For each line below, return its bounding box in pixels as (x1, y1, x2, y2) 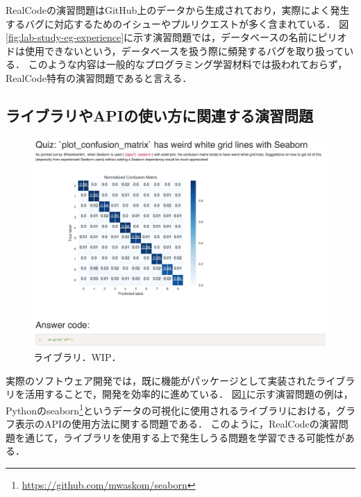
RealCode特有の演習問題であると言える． (6, 70, 192, 85)
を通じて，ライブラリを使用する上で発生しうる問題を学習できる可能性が (15, 430, 345, 444)
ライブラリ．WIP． (33, 350, 121, 364)
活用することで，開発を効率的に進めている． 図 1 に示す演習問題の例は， (24, 387, 353, 401)
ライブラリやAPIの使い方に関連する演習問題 (6, 104, 313, 126)
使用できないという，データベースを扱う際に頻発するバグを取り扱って (24, 43, 344, 58)
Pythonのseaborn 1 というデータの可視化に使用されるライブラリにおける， (6, 401, 336, 417)
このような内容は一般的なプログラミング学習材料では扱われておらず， (28, 57, 348, 71)
